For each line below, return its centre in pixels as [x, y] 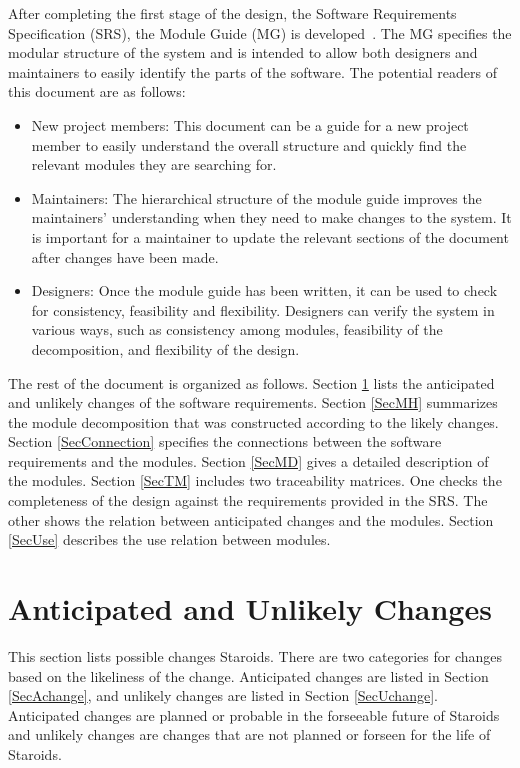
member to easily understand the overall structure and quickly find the [249, 144]
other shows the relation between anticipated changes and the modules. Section [251, 519]
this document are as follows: [97, 91]
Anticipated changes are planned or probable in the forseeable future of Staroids [254, 714]
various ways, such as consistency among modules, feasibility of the [237, 329]
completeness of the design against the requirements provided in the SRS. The [248, 500]
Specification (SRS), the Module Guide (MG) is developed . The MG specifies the [260, 32]
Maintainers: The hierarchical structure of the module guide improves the [256, 197]
